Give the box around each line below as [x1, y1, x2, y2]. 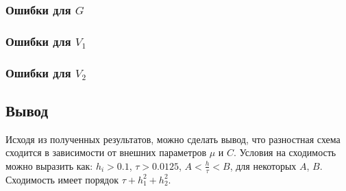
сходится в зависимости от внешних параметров [5, 145, 207, 160]
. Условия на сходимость [234, 145, 336, 160]
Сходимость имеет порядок [5, 172, 119, 186]
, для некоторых [230, 158, 297, 173]
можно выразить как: [5, 158, 93, 173]
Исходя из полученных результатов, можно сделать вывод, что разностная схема [5, 131, 341, 146]
